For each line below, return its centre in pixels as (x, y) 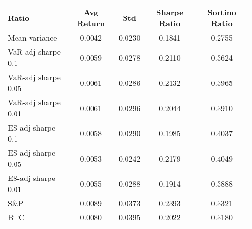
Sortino (222, 12)
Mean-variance (32, 38)
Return (91, 23)
